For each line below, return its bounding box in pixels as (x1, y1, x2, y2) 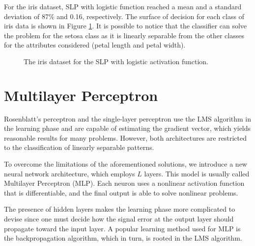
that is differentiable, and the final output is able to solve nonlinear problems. (4, 187, 238, 197)
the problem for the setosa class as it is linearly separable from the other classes (4, 30, 244, 40)
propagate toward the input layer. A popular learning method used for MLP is (4, 223, 241, 233)
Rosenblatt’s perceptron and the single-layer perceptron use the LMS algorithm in (4, 113, 252, 123)
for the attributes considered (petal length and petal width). (4, 40, 186, 50)
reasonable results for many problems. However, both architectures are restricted (4, 132, 247, 143)
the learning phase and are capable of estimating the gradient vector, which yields (4, 123, 251, 133)
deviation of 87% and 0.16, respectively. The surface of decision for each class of (4, 11, 244, 21)
